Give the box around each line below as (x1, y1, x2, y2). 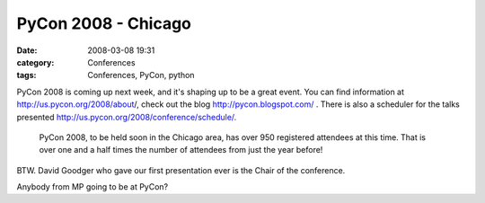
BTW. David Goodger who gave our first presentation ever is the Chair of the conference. (16, 164, 346, 175)
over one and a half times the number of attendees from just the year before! (39, 145, 323, 155)
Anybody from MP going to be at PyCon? (16, 181, 169, 192)
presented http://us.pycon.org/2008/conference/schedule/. (16, 111, 237, 122)
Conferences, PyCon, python (87, 70, 195, 81)
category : (16, 57, 55, 67)
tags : (16, 70, 37, 81)
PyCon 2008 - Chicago (16, 13, 192, 33)
